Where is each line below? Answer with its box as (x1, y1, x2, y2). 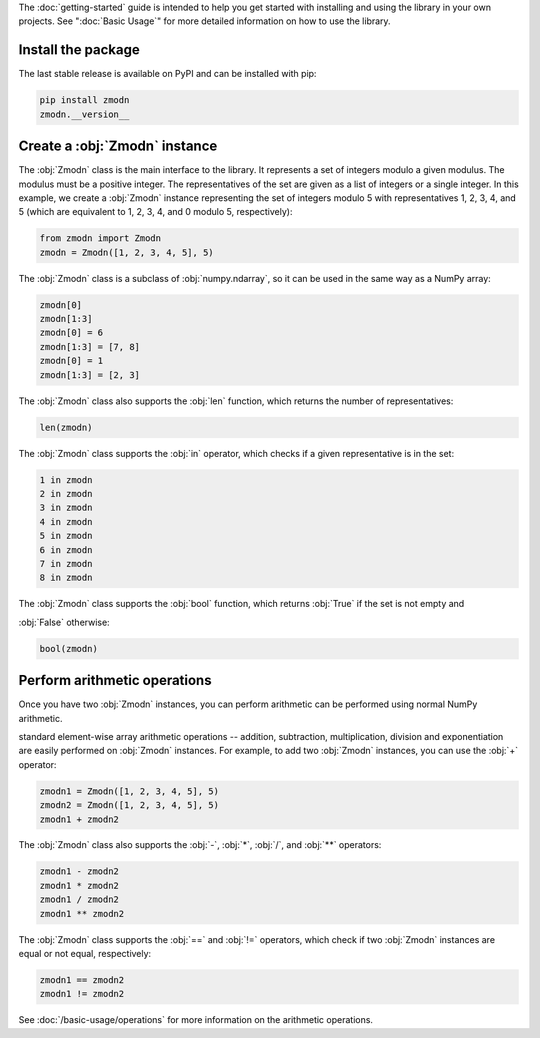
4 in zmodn (39, 516, 93, 527)
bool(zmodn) (39, 643, 99, 654)
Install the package (18, 41, 140, 59)
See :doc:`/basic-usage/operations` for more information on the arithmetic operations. (18, 1014, 374, 1026)
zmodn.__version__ (39, 108, 130, 120)
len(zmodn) (39, 421, 93, 433)
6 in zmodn (39, 544, 93, 555)
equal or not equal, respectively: (18, 948, 152, 960)
